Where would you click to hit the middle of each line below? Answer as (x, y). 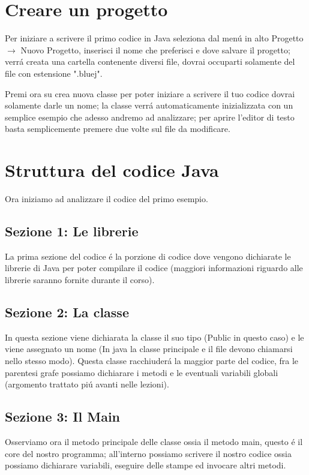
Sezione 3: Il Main (63, 417)
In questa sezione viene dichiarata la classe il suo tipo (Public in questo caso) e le (154, 337)
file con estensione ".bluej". (54, 73)
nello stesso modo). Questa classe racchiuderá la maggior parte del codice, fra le (152, 360)
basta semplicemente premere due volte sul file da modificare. (118, 129)
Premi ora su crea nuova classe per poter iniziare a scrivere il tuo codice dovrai (150, 93)
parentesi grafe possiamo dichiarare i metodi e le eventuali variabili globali (142, 372)
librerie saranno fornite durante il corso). (80, 279)
